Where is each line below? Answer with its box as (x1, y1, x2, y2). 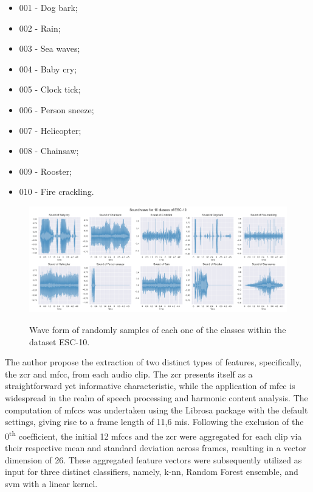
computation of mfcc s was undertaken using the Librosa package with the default (5, 403, 308, 416)
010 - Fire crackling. (19, 185, 94, 198)
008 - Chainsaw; (19, 144, 79, 157)
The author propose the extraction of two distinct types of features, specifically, (5, 356, 301, 368)
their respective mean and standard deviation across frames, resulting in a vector (5, 441, 306, 454)
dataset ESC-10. (29, 335, 90, 348)
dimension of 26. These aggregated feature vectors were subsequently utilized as (5, 453, 302, 466)
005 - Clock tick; (19, 83, 81, 96)
